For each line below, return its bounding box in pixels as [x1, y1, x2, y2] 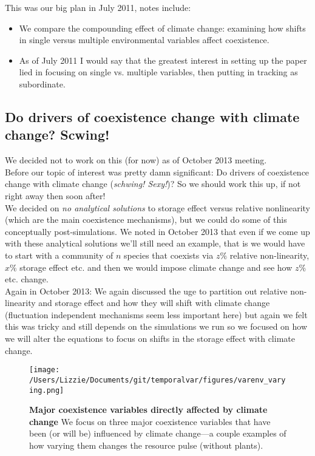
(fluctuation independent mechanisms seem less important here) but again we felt [5, 308, 308, 321]
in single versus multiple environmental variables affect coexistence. [19, 33, 269, 46]
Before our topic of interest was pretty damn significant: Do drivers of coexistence [5, 165, 310, 178]
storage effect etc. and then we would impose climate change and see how [19, 260, 293, 273]
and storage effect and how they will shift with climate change [38, 296, 270, 309]
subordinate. [19, 77, 66, 90]
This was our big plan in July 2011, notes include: [5, 1, 191, 13]
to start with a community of [5, 248, 113, 261]
